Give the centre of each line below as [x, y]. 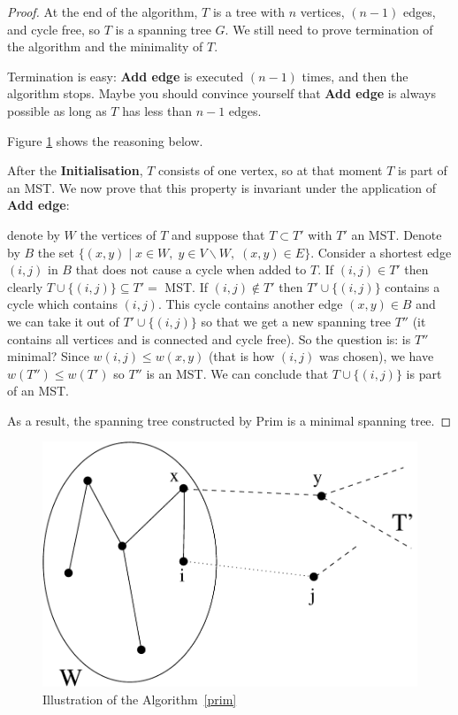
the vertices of [118, 234]
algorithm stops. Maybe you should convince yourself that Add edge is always [221, 93]
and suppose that [218, 234]
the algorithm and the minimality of [105, 46]
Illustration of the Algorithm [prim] [140, 699]
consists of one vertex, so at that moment [271, 170]
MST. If [186, 286]
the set [56, 252]
